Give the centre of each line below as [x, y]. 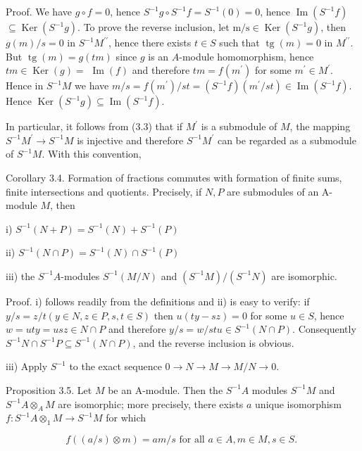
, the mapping [320, 126]
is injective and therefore [130, 140]
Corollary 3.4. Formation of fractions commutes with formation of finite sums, [174, 177]
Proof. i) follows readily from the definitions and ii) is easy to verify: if [158, 301]
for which [126, 418]
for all [192, 440]
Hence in [25, 85]
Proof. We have [39, 11]
